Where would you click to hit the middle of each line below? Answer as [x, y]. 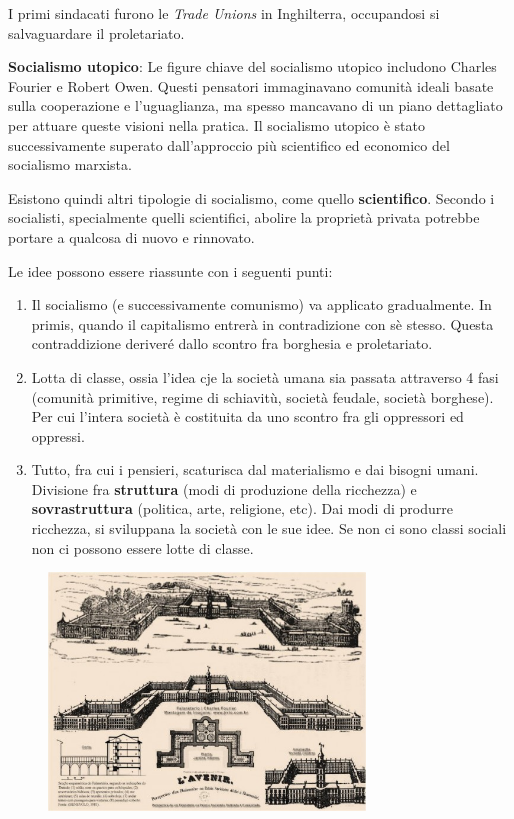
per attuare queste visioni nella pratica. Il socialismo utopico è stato [216, 124]
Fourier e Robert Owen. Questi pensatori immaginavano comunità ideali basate [251, 85]
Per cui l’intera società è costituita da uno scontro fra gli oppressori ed [247, 416]
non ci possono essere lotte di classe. [142, 547]
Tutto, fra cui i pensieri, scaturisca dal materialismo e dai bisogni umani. [255, 469]
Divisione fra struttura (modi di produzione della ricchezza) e [224, 488]
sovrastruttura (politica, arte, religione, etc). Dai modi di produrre [242, 508]
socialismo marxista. [70, 164]
